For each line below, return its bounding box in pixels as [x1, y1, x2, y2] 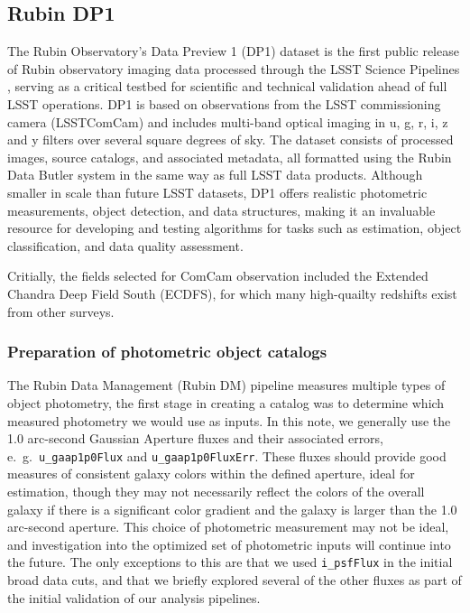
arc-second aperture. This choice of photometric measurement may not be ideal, [7, 517, 449, 536]
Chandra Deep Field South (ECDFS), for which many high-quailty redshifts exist [7, 283, 457, 302]
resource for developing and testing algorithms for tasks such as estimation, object [7, 218, 462, 237]
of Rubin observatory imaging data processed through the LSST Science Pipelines [7, 59, 460, 78]
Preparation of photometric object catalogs [7, 340, 327, 363]
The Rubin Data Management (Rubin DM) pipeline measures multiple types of [7, 376, 446, 395]
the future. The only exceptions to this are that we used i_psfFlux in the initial [7, 553, 453, 571]
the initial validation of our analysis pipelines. [7, 588, 261, 607]
